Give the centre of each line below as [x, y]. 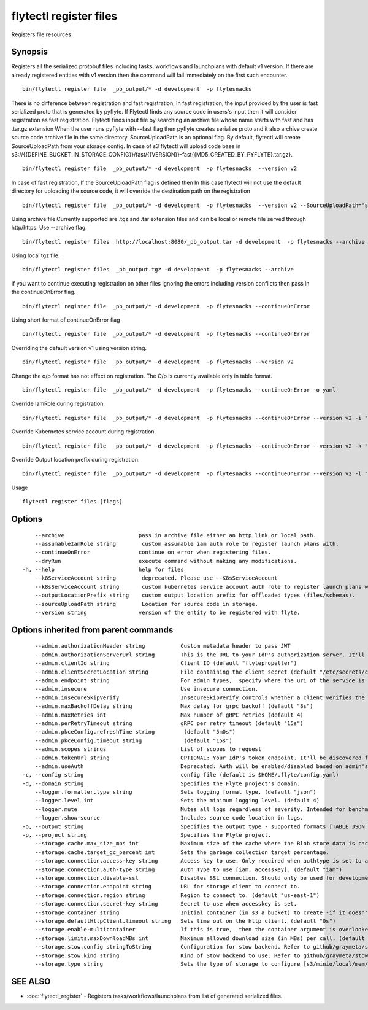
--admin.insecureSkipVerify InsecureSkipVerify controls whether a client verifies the [200, 697]
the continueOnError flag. [44, 292]
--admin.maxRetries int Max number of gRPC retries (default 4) [169, 715]
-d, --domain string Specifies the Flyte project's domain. [161, 783]
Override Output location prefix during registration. [76, 459]
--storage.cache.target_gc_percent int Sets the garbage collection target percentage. [182, 852]
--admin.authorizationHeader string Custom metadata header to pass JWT [163, 646]
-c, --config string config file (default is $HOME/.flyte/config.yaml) [181, 775]
